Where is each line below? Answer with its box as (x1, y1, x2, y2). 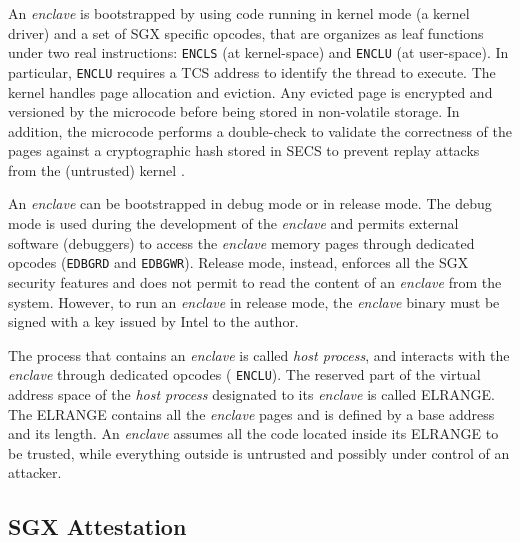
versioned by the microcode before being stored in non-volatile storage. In (8, 101, 460, 122)
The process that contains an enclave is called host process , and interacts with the (8, 344, 510, 365)
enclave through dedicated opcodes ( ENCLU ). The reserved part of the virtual (8, 364, 481, 385)
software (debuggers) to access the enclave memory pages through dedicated (8, 232, 475, 253)
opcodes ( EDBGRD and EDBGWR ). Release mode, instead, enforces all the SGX (8, 252, 469, 273)
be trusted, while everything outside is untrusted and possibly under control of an (8, 442, 510, 463)
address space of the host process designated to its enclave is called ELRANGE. (8, 383, 495, 404)
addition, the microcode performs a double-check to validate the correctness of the (8, 120, 513, 141)
